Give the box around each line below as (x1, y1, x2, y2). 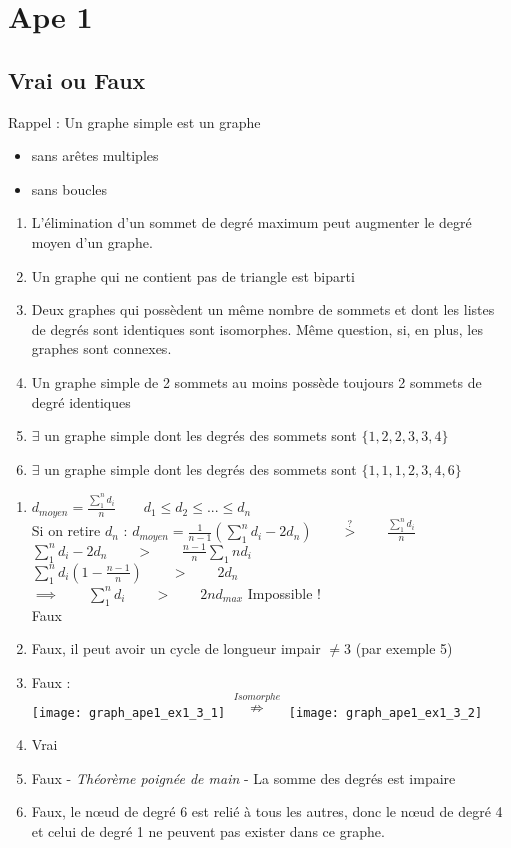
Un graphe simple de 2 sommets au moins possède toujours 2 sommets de (31, 371, 482, 392)
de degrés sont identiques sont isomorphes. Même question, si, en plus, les (31, 318, 483, 339)
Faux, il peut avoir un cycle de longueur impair (31, 638, 321, 659)
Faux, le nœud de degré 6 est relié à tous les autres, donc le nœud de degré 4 (31, 801, 503, 822)
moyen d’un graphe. (31, 231, 153, 252)
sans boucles (31, 178, 108, 199)
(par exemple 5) (355, 638, 453, 659)
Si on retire (31, 520, 101, 541)
